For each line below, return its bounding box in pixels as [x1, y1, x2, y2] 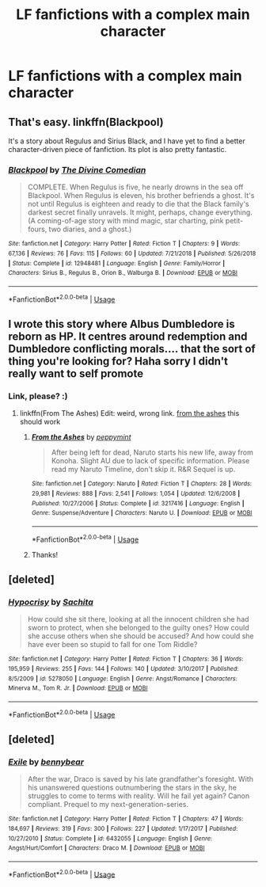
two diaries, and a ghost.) [48, 224, 132, 234]
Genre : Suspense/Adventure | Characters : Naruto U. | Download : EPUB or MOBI [31, 509, 253, 517]
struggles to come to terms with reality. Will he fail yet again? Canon [27, 791, 250, 801]
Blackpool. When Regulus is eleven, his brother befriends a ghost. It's [27, 191, 255, 200]
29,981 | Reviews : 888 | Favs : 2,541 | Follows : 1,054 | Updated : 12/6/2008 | [31, 489, 241, 497]
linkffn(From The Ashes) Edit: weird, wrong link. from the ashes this [19, 409, 240, 418]
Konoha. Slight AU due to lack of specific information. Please [51, 456, 250, 466]
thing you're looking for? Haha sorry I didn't [8, 354, 228, 367]
